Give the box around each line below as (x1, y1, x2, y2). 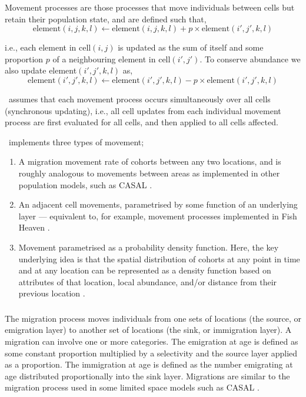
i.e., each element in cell (5, 41, 91, 54)
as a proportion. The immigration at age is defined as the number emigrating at (5, 358, 293, 371)
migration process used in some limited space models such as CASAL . (5, 381, 260, 393)
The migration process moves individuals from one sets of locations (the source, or (5, 312, 301, 324)
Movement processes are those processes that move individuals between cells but (5, 1, 295, 13)
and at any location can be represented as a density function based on (18, 264, 271, 276)
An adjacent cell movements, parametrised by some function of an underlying (18, 198, 298, 211)
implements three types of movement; (8, 135, 144, 148)
